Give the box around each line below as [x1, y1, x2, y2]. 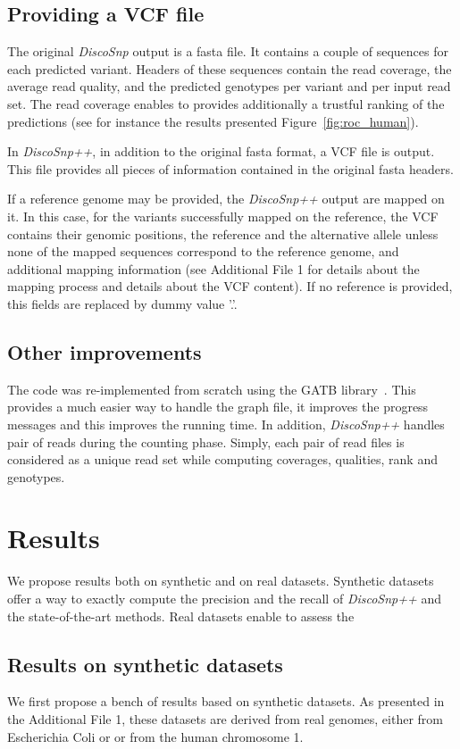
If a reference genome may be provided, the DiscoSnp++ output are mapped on [7, 189, 445, 208]
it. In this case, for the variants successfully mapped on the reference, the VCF [7, 206, 439, 225]
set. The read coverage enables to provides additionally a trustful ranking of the [7, 94, 445, 112]
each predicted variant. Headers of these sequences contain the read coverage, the [7, 59, 452, 78]
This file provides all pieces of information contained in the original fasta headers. [7, 159, 454, 178]
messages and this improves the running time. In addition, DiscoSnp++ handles [7, 414, 445, 433]
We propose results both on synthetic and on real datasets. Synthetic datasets [7, 571, 434, 590]
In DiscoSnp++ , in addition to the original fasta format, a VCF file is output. [7, 142, 435, 161]
